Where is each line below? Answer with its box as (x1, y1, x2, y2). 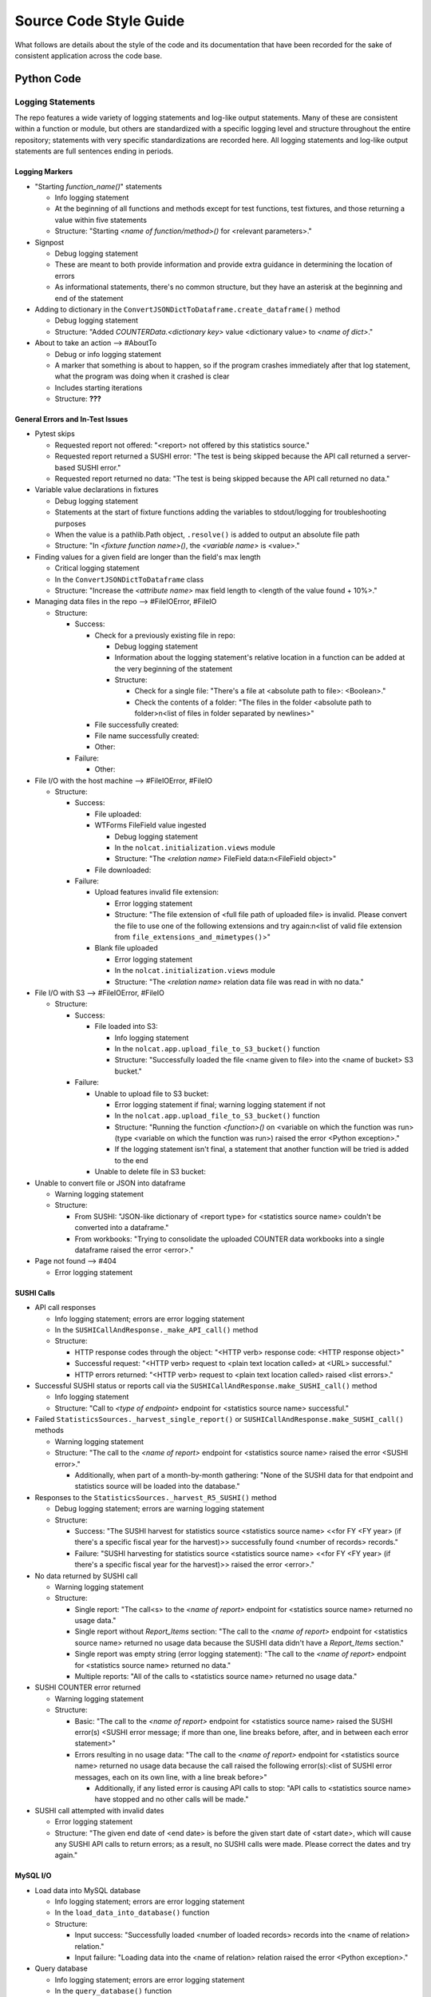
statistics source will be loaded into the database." (74, 1482, 240, 1491)
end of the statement (54, 293, 124, 303)
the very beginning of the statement (114, 664, 233, 673)
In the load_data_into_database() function (54, 1908, 210, 1917)
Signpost (34, 237, 65, 247)
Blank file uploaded (94, 943, 159, 953)
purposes (54, 518, 87, 528)
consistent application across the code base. (14, 50, 163, 60)
